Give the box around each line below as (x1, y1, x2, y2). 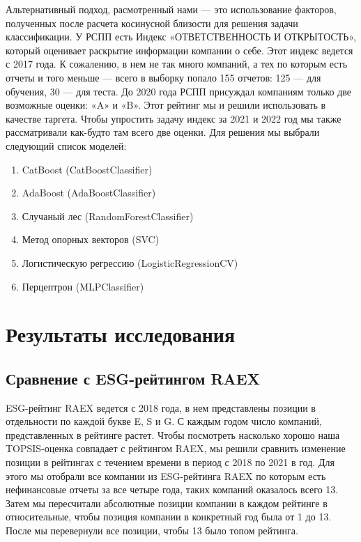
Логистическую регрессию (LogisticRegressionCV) (22, 255, 238, 270)
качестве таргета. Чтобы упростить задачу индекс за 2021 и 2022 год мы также (6, 111, 341, 125)
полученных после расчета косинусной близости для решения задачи (6, 15, 298, 30)
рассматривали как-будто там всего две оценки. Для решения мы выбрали (6, 125, 320, 139)
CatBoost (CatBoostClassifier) (22, 162, 153, 176)
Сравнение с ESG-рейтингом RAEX (6, 367, 260, 389)
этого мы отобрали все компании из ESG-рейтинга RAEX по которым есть (6, 468, 326, 483)
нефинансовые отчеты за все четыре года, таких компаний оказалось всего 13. (6, 482, 339, 497)
